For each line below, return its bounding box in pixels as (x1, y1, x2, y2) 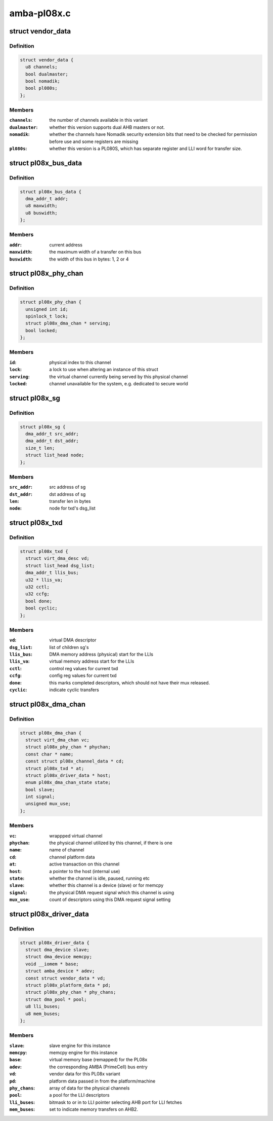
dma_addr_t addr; (25, 196, 68, 201)
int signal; (25, 794, 55, 800)
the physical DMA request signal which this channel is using (49, 889, 174, 895)
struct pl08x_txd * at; (25, 766, 84, 771)
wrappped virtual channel (49, 833, 103, 839)
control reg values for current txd (49, 665, 118, 671)
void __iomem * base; (25, 961, 79, 967)
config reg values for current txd (49, 672, 117, 679)
